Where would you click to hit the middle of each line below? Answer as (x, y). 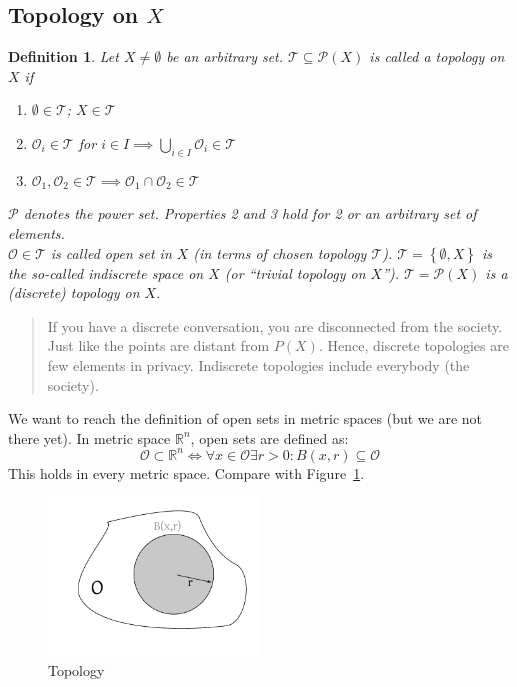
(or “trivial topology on (295, 272)
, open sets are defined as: (269, 437)
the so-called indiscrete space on (106, 272)
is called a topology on (437, 56)
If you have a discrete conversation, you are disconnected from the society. (275, 325)
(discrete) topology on (74, 292)
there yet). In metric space (89, 437)
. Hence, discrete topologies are (413, 345)
